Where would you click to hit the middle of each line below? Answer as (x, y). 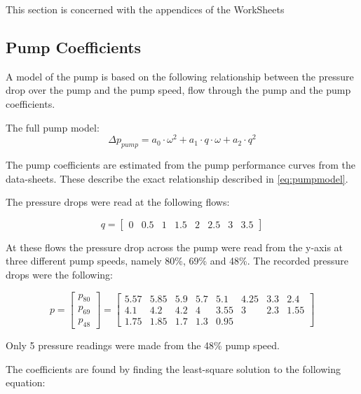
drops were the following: (59, 275)
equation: (26, 382)
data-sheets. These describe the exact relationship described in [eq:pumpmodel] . (177, 178)
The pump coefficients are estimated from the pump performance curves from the (180, 165)
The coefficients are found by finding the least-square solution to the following (173, 368)
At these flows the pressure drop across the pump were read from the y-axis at (175, 247)
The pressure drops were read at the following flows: (118, 202)
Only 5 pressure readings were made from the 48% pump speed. (143, 345)
